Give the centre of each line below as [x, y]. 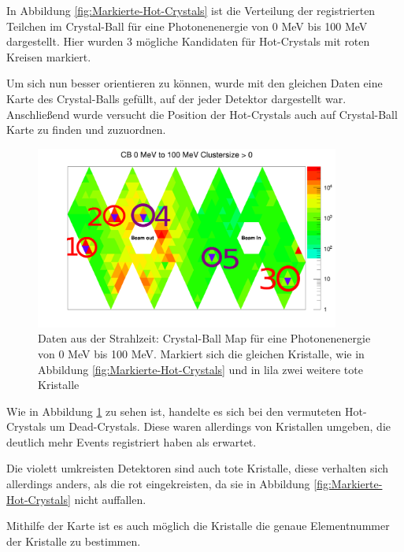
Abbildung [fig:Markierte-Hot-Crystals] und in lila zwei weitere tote [200, 369]
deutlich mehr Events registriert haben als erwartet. [132, 441]
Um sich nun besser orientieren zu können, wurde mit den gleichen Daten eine [195, 83]
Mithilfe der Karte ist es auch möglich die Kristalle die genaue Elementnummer [198, 526]
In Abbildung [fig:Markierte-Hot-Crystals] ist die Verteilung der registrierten [191, 10]
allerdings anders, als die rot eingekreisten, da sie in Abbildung [158, 484]
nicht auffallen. [110, 499]
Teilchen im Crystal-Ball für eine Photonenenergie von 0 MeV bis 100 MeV [187, 26]
